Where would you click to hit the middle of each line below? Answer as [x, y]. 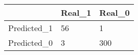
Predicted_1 [30, 28]
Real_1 [76, 12]
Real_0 [114, 12]
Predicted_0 [30, 43]
